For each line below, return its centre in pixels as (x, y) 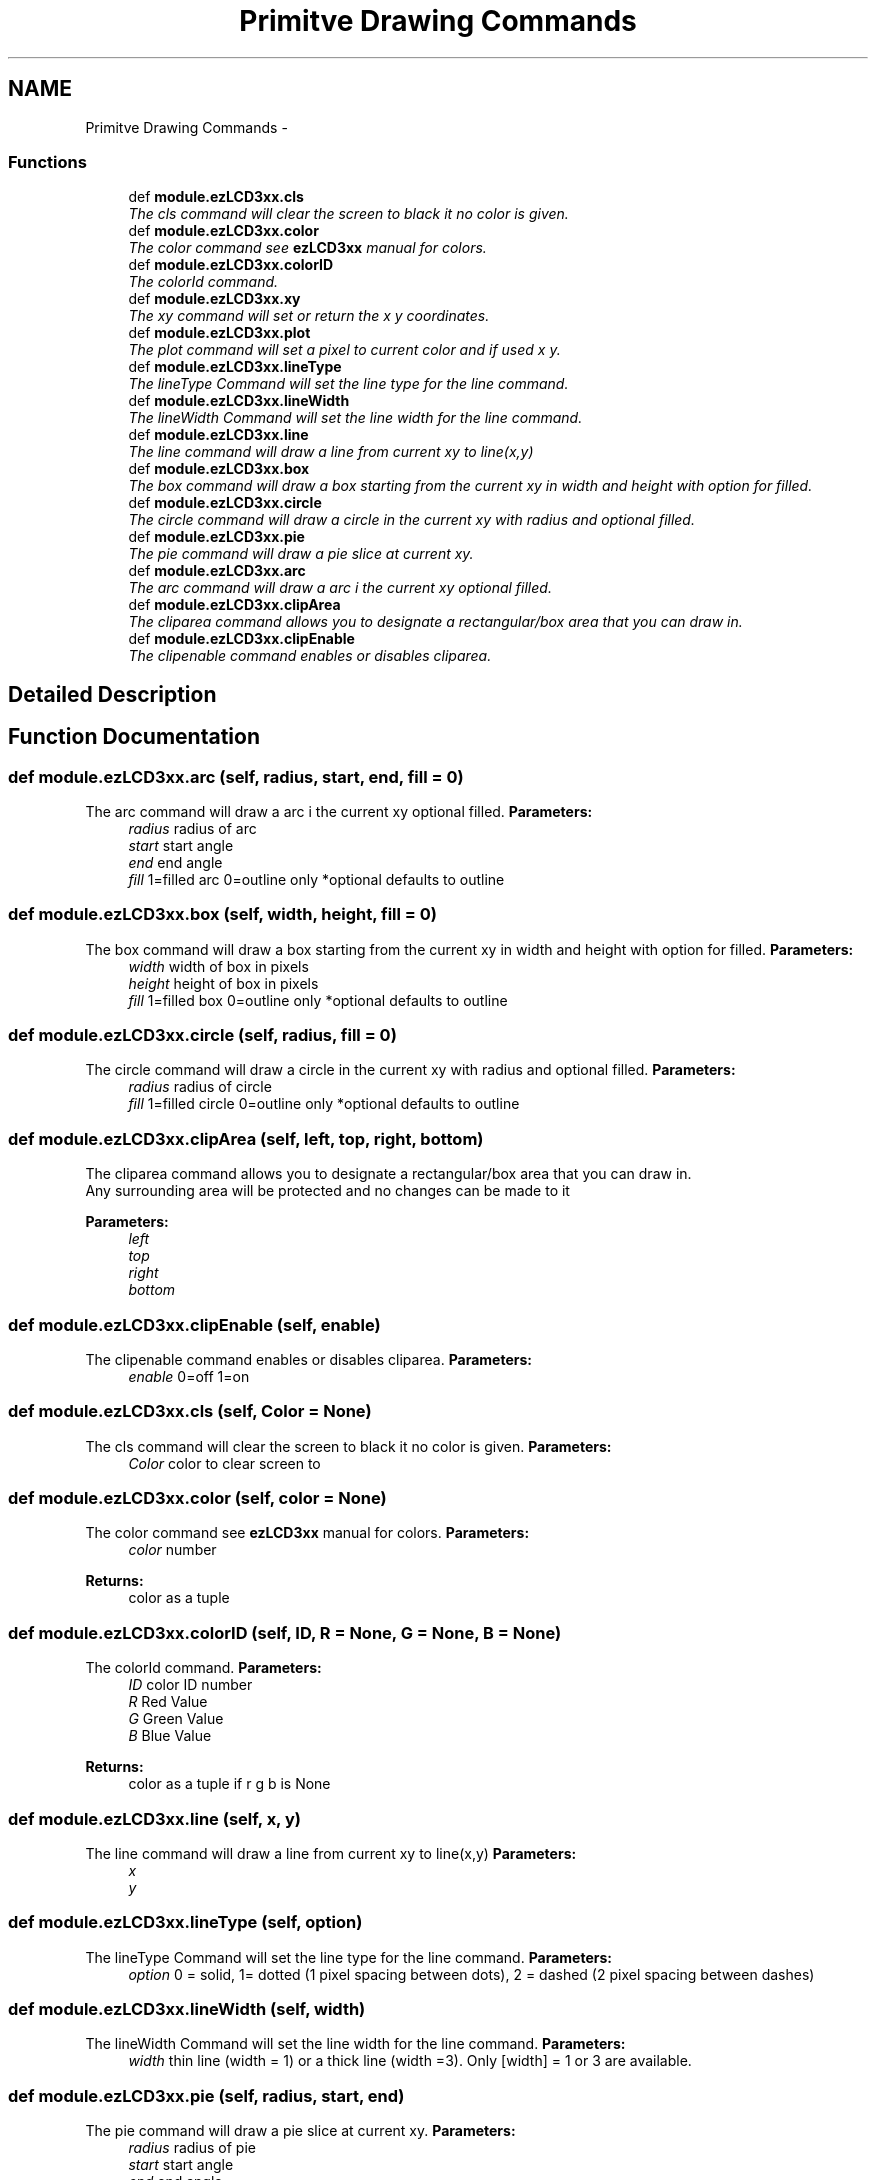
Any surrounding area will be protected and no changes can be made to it (327, 1191)
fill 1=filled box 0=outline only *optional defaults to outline (318, 1000)
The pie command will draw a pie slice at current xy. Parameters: (300, 2131)
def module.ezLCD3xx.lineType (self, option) (185, 1922)
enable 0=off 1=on (189, 1376)
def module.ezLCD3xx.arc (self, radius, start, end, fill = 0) (236, 776)
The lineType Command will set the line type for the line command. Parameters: (348, 1957)
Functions (47, 161)
